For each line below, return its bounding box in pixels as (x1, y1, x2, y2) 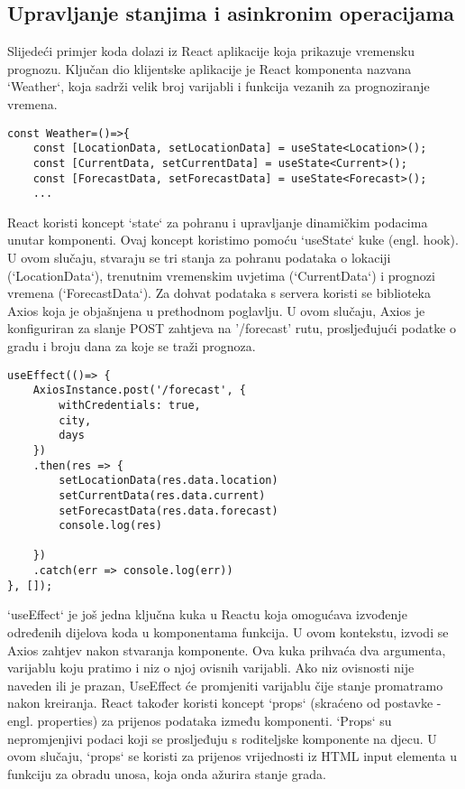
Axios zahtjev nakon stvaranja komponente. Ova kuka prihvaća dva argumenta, (7, 640, 446, 659)
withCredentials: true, (59, 398, 201, 412)
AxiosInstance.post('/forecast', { (32, 384, 246, 397)
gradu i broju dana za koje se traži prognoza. (7, 337, 256, 356)
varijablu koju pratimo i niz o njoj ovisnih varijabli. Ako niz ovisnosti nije (7, 658, 415, 677)
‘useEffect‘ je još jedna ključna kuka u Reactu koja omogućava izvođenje (7, 605, 407, 624)
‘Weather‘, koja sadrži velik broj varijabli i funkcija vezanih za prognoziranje (7, 77, 430, 96)
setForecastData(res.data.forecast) (59, 504, 278, 517)
